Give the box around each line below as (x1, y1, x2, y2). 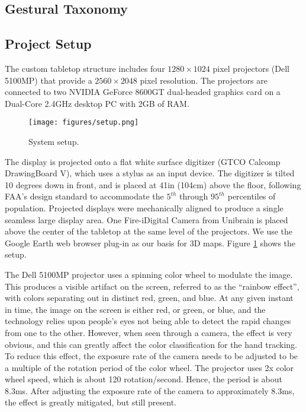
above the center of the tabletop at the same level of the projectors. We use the (5, 225, 293, 237)
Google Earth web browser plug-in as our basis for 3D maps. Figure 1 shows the (5, 236, 296, 249)
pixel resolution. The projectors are (140, 74, 268, 86)
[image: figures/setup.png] (28, 118, 139, 127)
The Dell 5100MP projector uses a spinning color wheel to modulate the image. (5, 268, 293, 280)
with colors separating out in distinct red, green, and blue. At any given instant (5, 291, 294, 304)
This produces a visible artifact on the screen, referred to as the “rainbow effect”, (5, 280, 299, 292)
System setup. (28, 135, 79, 148)
